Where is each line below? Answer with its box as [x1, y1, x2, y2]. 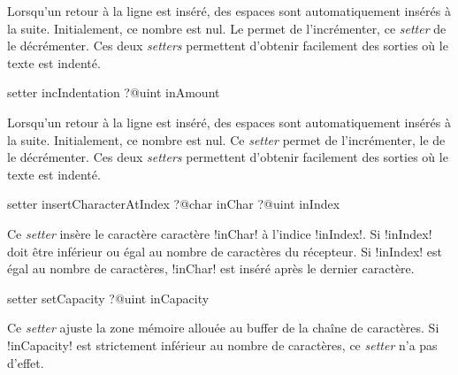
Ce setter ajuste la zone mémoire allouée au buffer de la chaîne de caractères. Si [7, 318, 439, 337]
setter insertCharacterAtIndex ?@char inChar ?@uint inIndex [7, 195, 340, 213]
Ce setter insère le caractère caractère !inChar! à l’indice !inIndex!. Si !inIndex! [7, 224, 432, 242]
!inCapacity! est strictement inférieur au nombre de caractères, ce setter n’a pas [7, 335, 438, 354]
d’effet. [7, 353, 44, 371]
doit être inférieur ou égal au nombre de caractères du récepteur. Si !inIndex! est [7, 241, 443, 260]
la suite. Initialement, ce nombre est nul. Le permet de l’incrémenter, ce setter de [7, 19, 447, 37]
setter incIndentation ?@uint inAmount [7, 83, 220, 102]
